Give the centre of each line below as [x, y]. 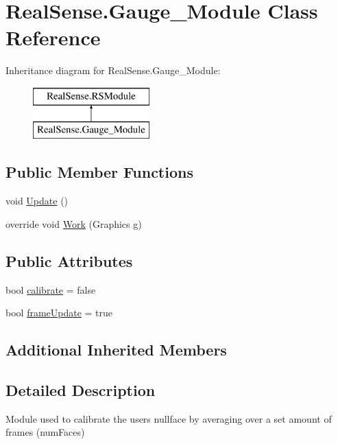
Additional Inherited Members [116, 350]
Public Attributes [69, 260]
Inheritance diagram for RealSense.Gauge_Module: [113, 70]
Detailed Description [81, 390]
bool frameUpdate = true [59, 313]
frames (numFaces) [45, 432]
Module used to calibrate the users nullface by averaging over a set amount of [169, 418]
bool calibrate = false [51, 289]
